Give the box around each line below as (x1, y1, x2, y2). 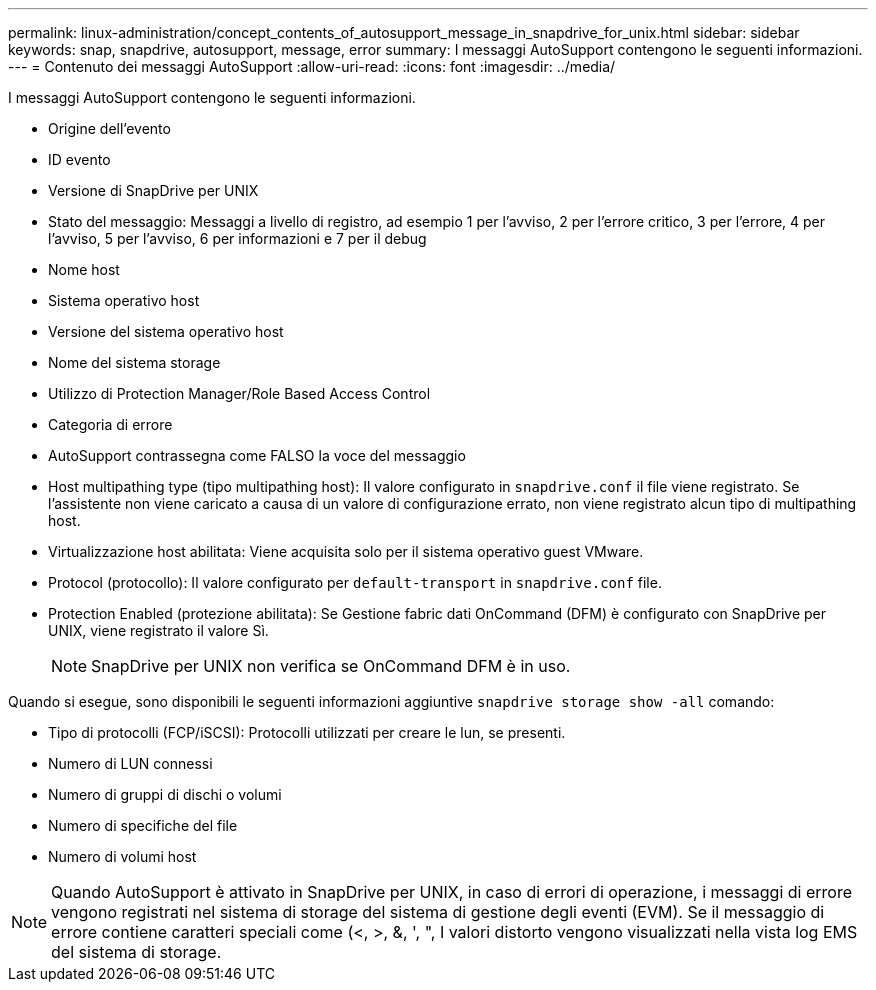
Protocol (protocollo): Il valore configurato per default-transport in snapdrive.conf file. (48, 574, 662, 591)
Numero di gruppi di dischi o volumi (48, 786, 282, 803)
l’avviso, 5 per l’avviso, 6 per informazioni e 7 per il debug (48, 230, 427, 247)
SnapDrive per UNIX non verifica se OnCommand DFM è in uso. (91, 656, 571, 676)
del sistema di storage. (51, 942, 222, 962)
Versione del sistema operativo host (48, 323, 284, 340)
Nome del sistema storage (48, 354, 221, 371)
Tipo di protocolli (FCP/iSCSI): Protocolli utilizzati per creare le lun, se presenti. (48, 724, 566, 741)
